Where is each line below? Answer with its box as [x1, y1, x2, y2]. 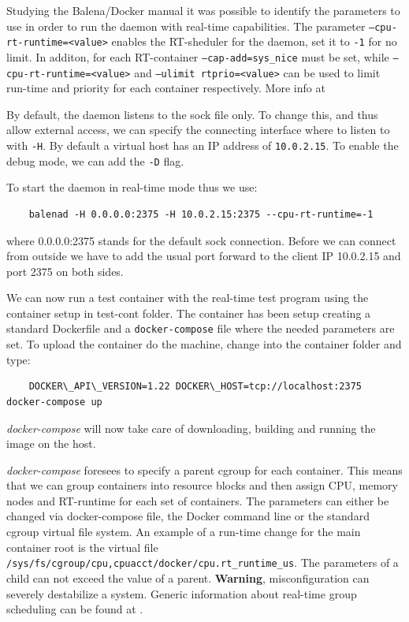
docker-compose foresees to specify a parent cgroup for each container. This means [6, 461, 403, 478]
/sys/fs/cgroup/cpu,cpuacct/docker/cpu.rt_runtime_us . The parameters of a [6, 554, 399, 571]
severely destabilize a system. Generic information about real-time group [6, 585, 357, 602]
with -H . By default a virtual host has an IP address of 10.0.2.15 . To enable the [6, 137, 399, 153]
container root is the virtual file [6, 538, 158, 555]
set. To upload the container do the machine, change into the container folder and [6, 336, 402, 352]
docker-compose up [6, 396, 102, 408]
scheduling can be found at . [6, 601, 143, 617]
